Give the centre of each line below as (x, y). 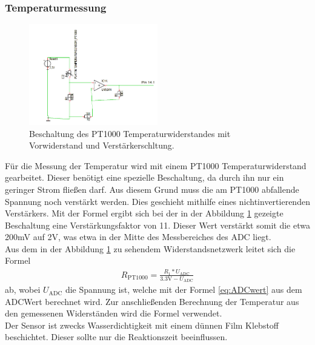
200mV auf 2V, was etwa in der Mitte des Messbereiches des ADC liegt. (138, 237)
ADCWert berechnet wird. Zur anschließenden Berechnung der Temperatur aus (152, 301)
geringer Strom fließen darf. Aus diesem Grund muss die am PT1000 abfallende (152, 189)
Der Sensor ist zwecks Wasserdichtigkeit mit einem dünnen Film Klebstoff (142, 325)
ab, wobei (23, 290)
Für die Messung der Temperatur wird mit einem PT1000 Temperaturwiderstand (156, 165)
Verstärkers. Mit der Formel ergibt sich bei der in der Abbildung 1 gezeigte (144, 213)
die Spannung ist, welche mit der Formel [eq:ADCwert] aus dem (184, 290)
